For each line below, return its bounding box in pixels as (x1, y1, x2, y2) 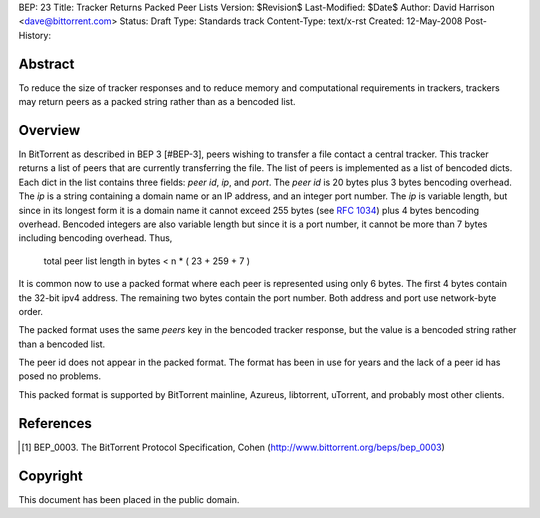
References (18, 415, 92, 432)
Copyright (18, 467, 84, 484)
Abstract (18, 55, 75, 72)
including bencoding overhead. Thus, (18, 232, 173, 244)
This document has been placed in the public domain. (18, 493, 240, 505)
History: (18, 29, 52, 41)
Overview (18, 121, 81, 139)
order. (18, 305, 44, 317)
